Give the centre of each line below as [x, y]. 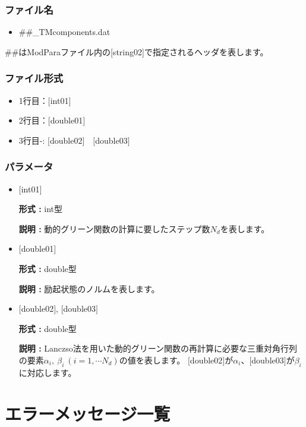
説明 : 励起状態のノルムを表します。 [89, 288]
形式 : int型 [41, 209]
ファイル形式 [34, 78]
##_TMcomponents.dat [64, 32]
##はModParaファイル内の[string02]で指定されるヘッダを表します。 [137, 51]
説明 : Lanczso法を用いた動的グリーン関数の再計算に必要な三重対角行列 [158, 348]
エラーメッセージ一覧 [88, 413]
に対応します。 [48, 372]
